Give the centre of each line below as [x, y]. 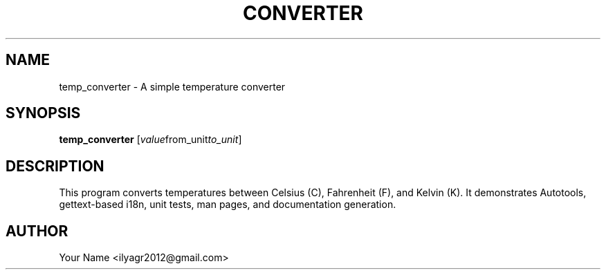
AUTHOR [37, 231]
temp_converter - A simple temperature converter [172, 86]
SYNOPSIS [43, 113]
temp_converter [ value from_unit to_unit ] [150, 140]
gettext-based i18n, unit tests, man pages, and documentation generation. [228, 205]
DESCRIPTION [55, 166]
